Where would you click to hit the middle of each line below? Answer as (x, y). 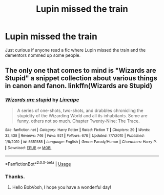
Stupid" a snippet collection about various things (81, 78)
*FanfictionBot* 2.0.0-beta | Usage (38, 163)
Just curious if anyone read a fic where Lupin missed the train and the (75, 50)
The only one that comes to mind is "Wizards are (81, 71)
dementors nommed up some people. (43, 55)
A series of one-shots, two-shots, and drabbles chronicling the (80, 110)
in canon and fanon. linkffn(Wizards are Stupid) (79, 86)
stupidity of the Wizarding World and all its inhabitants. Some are (82, 115)
